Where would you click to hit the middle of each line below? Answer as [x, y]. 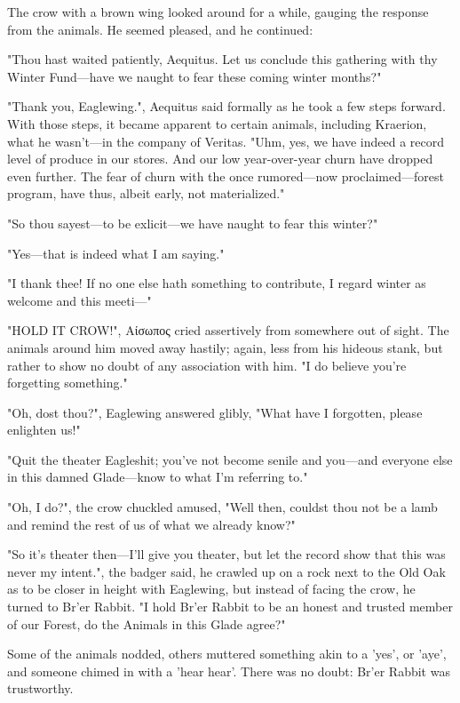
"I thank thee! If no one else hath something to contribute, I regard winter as [217, 283]
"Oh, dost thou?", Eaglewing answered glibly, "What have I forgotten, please [215, 412]
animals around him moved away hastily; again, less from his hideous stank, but [225, 347]
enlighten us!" [44, 430]
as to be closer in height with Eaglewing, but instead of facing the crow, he [211, 589]
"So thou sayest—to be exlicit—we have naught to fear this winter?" [193, 223]
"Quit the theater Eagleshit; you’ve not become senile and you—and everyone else [230, 459]
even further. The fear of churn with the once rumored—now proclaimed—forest [226, 176]
